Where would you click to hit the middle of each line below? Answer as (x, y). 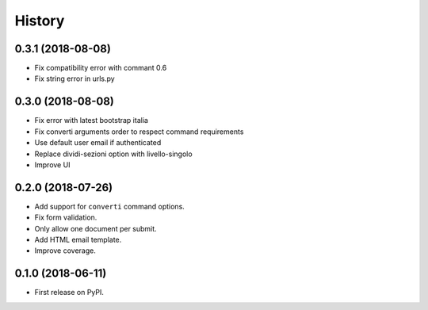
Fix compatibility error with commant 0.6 (101, 68)
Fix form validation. (66, 217)
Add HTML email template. (78, 239)
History (40, 21)
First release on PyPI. (69, 293)
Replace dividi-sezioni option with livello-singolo (114, 154)
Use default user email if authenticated (98, 143)
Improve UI (52, 165)
